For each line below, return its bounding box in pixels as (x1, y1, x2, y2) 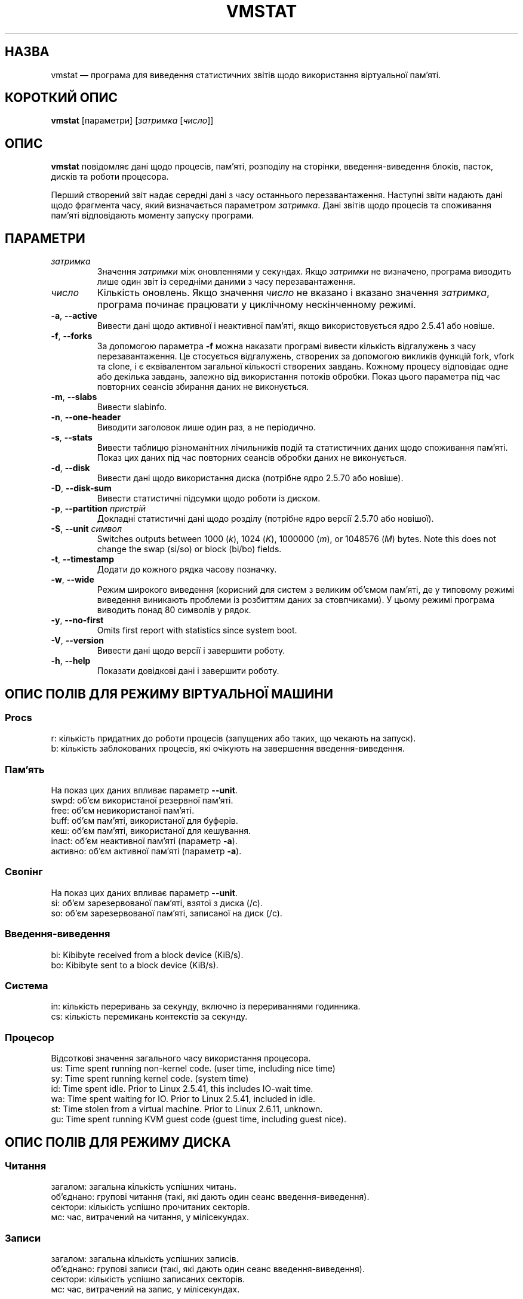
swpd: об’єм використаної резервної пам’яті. (51, 795, 233, 806)
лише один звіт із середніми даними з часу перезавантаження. (97, 276, 356, 287)
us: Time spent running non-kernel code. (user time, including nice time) (51, 1063, 336, 1074)
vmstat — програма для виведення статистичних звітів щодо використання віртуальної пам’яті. (51, 69, 441, 80)
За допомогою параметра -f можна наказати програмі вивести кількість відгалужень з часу (97, 341, 476, 352)
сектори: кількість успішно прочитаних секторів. (51, 1202, 250, 1212)
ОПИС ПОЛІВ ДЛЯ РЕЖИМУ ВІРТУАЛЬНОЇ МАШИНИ (5, 686, 333, 701)
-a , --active (51, 310, 97, 321)
